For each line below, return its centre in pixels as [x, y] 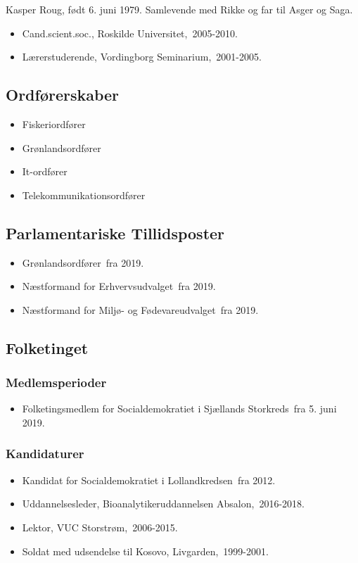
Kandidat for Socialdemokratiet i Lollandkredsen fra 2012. [149, 480]
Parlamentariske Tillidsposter [115, 233]
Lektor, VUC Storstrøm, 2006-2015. [100, 527]
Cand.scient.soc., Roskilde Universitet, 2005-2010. [130, 33]
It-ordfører [45, 171]
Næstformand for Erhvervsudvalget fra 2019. [119, 286]
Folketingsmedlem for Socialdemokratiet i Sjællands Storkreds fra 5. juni [179, 409]
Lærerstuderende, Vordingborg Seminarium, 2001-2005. [142, 57]
